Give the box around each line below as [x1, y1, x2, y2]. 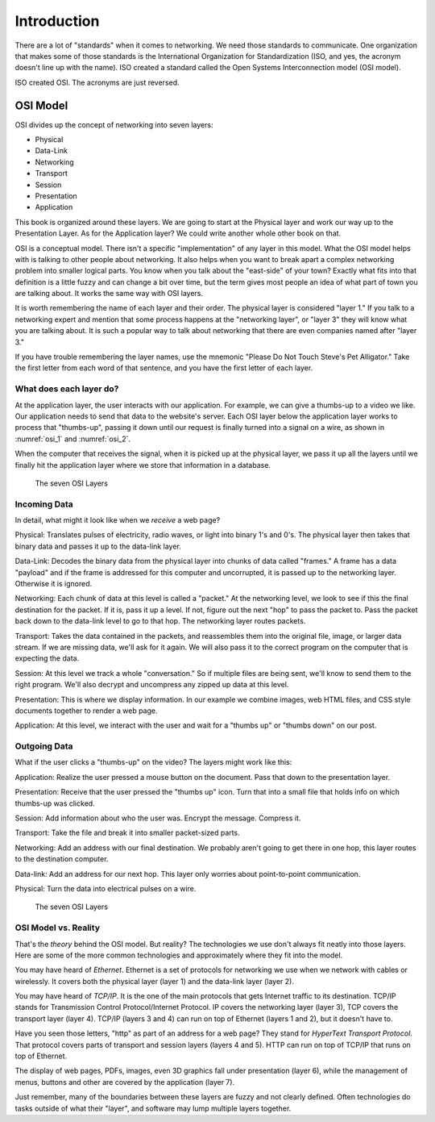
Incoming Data [14, 498, 74, 510]
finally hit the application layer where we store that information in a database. [14, 460, 271, 469]
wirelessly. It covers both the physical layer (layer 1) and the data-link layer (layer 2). [14, 976, 294, 986]
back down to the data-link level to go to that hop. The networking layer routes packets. [14, 616, 306, 626]
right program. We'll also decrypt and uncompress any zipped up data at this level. [14, 680, 289, 690]
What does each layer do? [14, 383, 119, 394]
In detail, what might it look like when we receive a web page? [14, 515, 221, 525]
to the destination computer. [14, 854, 109, 864]
